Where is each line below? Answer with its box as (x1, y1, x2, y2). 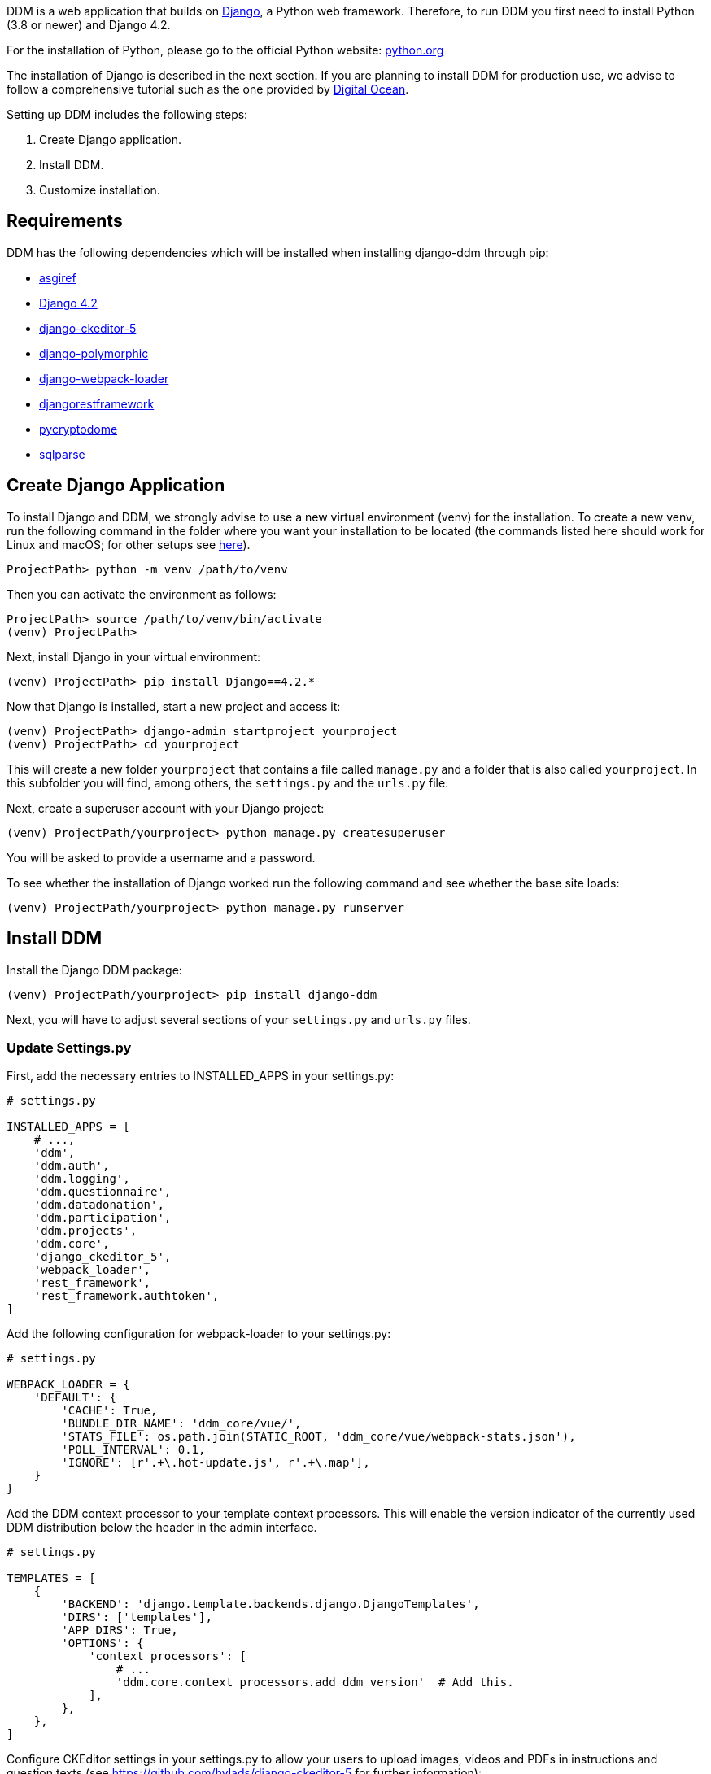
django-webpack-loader (39, 371, 169, 386)
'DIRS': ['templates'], (61, 1611, 212, 1624)
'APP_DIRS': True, (61, 1624, 178, 1637)
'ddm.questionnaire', (33, 1185, 172, 1199)
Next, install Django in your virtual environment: (7, 649, 261, 664)
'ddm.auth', (33, 1159, 110, 1173)
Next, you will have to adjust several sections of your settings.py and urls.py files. (7, 1012, 471, 1026)
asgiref (39, 270, 76, 285)
